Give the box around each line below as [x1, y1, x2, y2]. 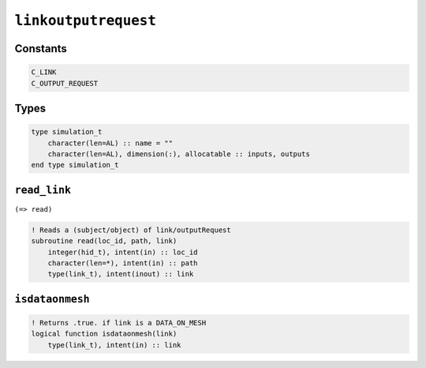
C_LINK [31, 68, 57, 77]
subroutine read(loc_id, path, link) [31, 237, 177, 246]
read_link [14, 183, 71, 197]
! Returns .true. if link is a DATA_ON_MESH [31, 318, 207, 327]
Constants [14, 42, 67, 55]
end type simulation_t [31, 160, 119, 170]
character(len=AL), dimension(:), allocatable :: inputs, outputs [47, 149, 311, 158]
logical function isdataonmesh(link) [31, 329, 177, 339]
